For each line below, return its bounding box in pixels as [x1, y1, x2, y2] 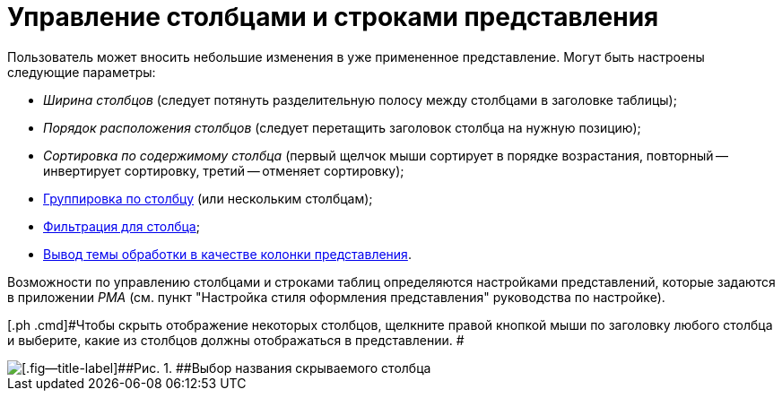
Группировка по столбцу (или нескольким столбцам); [43, 190, 373, 206]
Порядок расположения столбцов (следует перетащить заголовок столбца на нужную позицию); [43, 119, 641, 135]
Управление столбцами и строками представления [7, 2, 659, 32]
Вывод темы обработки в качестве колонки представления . [43, 246, 412, 262]
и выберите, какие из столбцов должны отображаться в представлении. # [7, 332, 465, 348]
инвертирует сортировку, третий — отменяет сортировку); [43, 162, 404, 178]
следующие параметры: [7, 64, 156, 80]
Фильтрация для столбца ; [43, 218, 200, 234]
